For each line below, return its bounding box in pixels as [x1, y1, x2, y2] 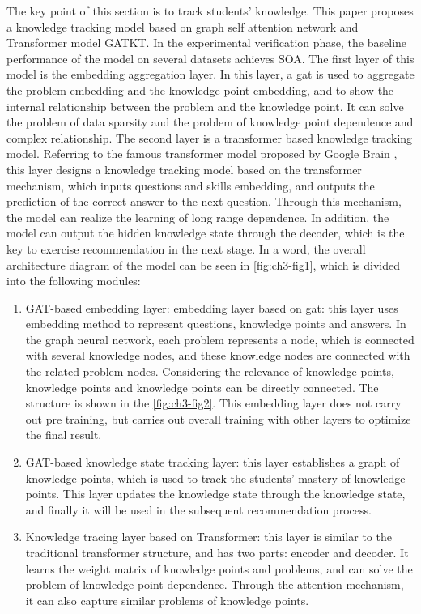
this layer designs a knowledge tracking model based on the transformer [6, 160, 362, 177]
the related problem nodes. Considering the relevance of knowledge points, [25, 363, 394, 380]
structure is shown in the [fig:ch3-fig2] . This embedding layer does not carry [25, 394, 402, 411]
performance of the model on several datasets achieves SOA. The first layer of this [6, 49, 415, 66]
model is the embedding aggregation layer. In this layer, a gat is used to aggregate [6, 66, 415, 83]
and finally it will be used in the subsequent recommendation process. [25, 501, 372, 518]
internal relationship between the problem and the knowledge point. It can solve [6, 97, 404, 114]
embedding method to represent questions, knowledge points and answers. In [25, 315, 406, 332]
